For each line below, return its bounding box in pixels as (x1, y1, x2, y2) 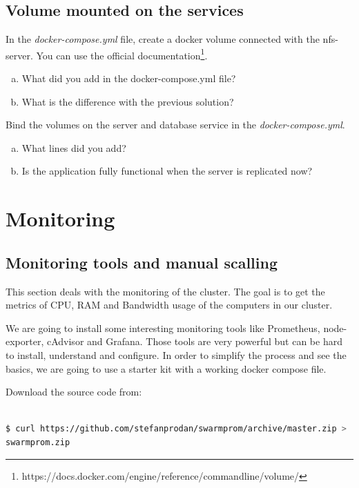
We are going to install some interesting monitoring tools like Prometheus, (6, 320, 320, 335)
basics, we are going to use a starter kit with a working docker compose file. (6, 361, 327, 375)
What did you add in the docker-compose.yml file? (21, 71, 236, 86)
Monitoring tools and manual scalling (6, 251, 278, 273)
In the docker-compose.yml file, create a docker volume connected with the (6, 32, 320, 46)
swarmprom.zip (6, 437, 70, 447)
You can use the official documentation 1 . (36, 46, 208, 62)
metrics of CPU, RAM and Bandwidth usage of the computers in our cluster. (6, 297, 333, 312)
